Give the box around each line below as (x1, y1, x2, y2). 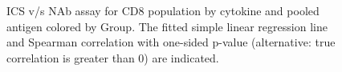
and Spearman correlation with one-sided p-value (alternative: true (6, 34, 336, 50)
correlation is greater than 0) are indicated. (6, 49, 219, 66)
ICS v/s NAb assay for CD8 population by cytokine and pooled (6, 2, 320, 18)
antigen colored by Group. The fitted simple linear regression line (6, 18, 328, 34)
